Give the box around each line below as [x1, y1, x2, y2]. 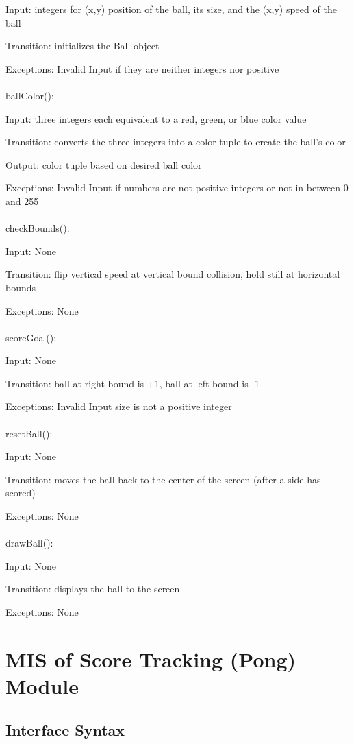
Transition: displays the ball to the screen [5, 581, 180, 596]
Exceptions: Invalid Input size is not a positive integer [5, 399, 232, 413]
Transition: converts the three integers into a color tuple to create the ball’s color [5, 134, 346, 149]
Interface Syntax [5, 719, 125, 740]
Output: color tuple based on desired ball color [5, 157, 202, 171]
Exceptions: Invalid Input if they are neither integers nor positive [5, 61, 279, 75]
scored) [5, 485, 36, 500]
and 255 [5, 193, 39, 208]
